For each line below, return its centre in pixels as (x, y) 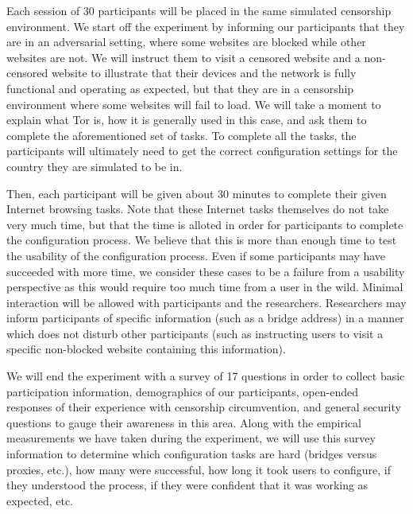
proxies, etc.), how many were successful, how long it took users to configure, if (199, 469)
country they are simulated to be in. (95, 166)
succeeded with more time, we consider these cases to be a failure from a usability (206, 271)
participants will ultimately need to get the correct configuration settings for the (202, 151)
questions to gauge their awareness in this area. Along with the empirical (184, 422)
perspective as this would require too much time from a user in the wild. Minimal (205, 287)
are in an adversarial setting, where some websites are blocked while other (186, 42)
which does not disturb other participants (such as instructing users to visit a (195, 333)
